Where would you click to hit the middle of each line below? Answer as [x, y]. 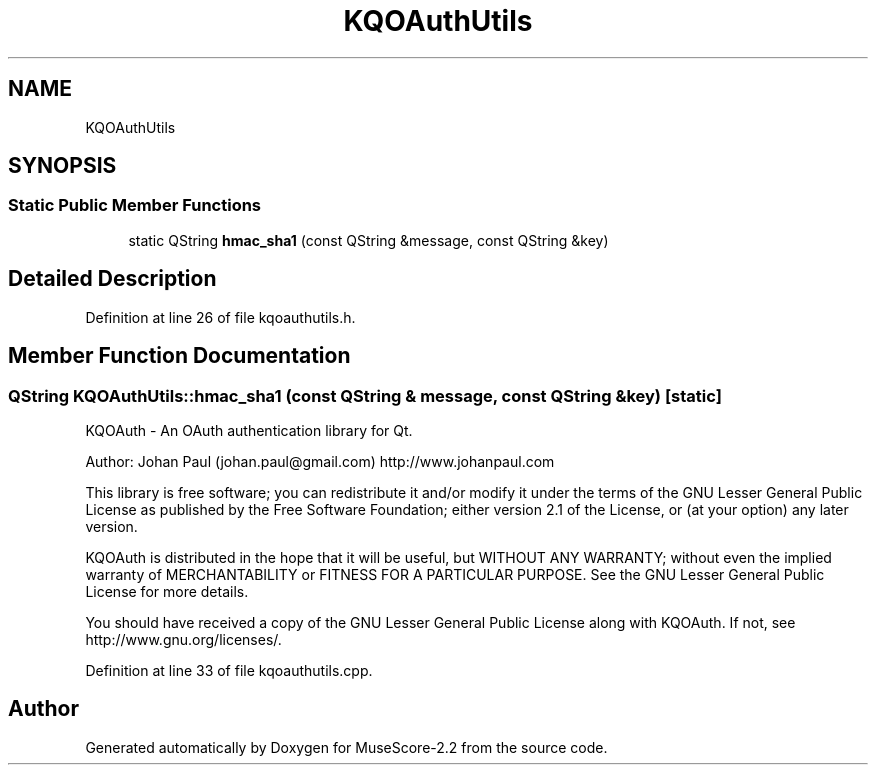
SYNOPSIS [62, 166]
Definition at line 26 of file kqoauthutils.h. [220, 317]
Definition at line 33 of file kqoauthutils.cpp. [229, 670]
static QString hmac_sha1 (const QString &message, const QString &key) [368, 240]
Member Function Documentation [179, 356]
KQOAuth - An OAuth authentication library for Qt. [249, 430]
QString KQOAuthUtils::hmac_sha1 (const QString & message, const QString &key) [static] [365, 395]
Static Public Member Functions [135, 205]
